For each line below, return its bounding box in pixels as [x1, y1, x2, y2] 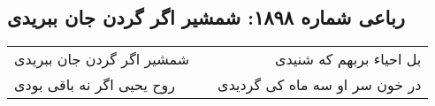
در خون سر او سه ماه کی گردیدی [217, 74, 422, 95]
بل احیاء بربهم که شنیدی [274, 49, 422, 70]
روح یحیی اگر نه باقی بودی [14, 74, 175, 95]
